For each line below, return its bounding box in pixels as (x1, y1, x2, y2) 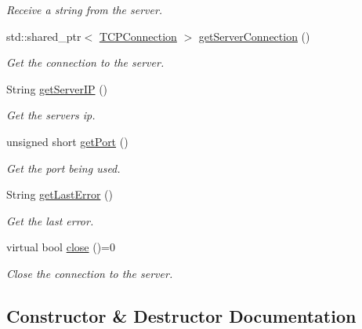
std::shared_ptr (6, 27, 81, 44)
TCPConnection (99, 27, 177, 44)
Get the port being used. (6, 159, 121, 176)
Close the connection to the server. (6, 265, 173, 281)
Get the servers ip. (6, 107, 96, 123)
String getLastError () (6, 186, 113, 203)
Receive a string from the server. (6, 2, 163, 17)
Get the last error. (6, 212, 94, 228)
